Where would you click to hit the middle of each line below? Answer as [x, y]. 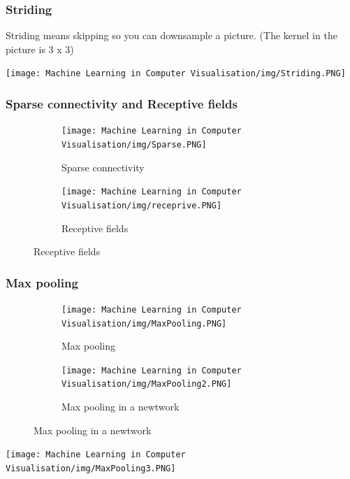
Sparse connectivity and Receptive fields [122, 103]
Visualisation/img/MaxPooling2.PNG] [147, 384]
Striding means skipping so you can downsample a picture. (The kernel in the [172, 35]
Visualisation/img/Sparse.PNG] [134, 144]
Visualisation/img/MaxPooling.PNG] [144, 323]
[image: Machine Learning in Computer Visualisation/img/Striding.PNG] [176, 74]
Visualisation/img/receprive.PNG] [142, 205]
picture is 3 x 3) [40, 49]
